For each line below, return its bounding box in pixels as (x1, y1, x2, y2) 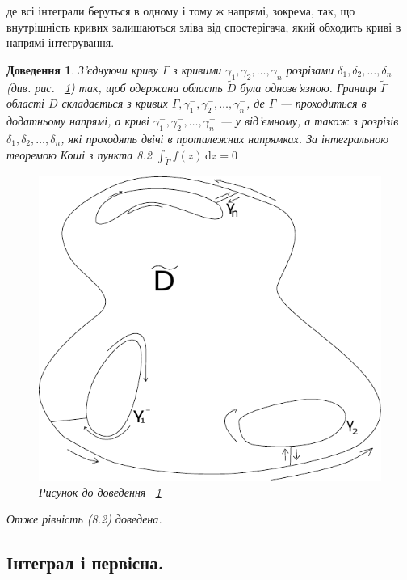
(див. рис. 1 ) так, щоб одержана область (6, 78, 223, 95)
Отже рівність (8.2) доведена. (6, 510, 162, 527)
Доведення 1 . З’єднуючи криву (6, 61, 158, 78)
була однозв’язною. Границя (240, 78, 376, 95)
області (6, 95, 44, 112)
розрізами (286, 61, 334, 78)
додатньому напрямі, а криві (6, 112, 149, 129)
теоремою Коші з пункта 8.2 (6, 146, 152, 163)
